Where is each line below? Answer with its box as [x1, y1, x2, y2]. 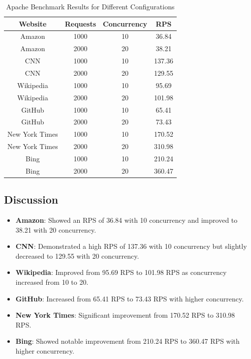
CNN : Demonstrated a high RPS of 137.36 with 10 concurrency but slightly [15, 241, 247, 251]
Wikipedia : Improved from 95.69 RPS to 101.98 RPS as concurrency [15, 267, 227, 277]
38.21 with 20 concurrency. [15, 224, 96, 235]
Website [19, 18, 47, 29]
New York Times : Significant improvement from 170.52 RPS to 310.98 [15, 310, 235, 320]
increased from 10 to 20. [15, 276, 89, 287]
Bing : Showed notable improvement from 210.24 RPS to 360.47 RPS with [15, 336, 240, 346]
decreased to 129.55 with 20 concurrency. [15, 250, 139, 261]
